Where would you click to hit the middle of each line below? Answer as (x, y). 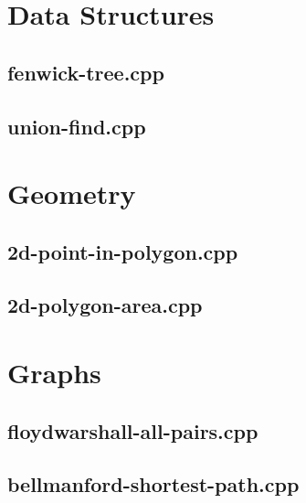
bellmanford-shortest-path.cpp (153, 484)
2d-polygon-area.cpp (105, 305)
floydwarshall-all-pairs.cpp (133, 430)
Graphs (54, 373)
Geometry (72, 193)
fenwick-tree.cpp (86, 72)
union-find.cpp (77, 126)
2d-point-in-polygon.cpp (123, 251)
